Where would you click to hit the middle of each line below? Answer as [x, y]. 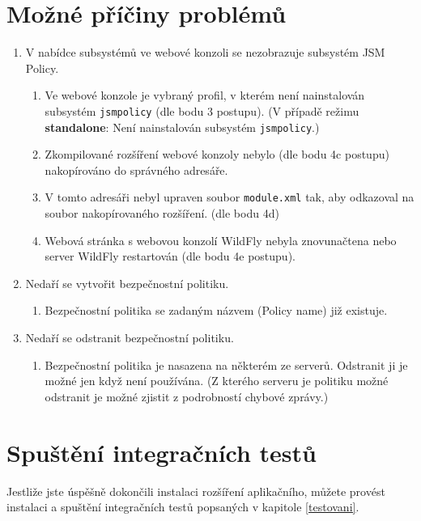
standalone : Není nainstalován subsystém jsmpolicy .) [182, 127]
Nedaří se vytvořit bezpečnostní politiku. [127, 283]
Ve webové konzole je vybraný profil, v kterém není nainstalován [205, 95]
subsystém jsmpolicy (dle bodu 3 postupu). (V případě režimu [202, 110]
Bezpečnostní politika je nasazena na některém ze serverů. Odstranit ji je [226, 364]
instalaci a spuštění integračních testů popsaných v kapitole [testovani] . [183, 507]
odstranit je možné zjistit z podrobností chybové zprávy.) [187, 396]
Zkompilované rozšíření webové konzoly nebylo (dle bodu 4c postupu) [217, 154]
